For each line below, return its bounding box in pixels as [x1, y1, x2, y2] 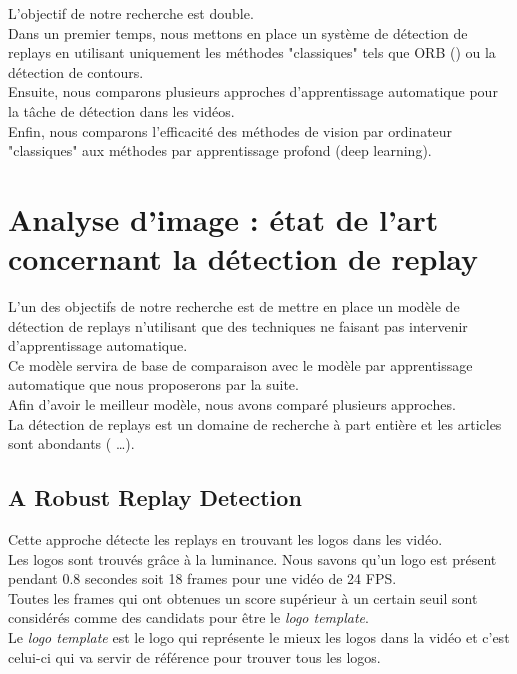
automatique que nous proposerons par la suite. [8, 374, 299, 395]
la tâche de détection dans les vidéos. [8, 100, 235, 121]
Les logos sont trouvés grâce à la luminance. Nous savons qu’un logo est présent [8, 548, 497, 569]
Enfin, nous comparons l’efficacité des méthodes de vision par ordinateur [8, 120, 453, 141]
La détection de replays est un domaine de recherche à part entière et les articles [8, 413, 502, 434]
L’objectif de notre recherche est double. [8, 3, 254, 23]
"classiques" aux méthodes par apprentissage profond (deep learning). [8, 140, 432, 161]
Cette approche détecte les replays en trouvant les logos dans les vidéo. [8, 529, 443, 550]
